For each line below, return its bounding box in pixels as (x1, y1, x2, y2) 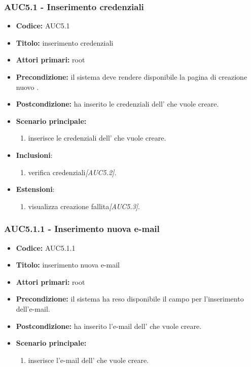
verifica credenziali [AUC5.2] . (28, 166, 117, 177)
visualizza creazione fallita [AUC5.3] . (28, 201, 140, 211)
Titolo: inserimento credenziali (16, 37, 114, 48)
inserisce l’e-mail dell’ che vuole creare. (28, 354, 149, 365)
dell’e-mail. (16, 303, 50, 314)
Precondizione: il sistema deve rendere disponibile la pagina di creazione (16, 72, 247, 82)
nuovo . (16, 81, 39, 92)
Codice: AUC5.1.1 (16, 242, 76, 253)
